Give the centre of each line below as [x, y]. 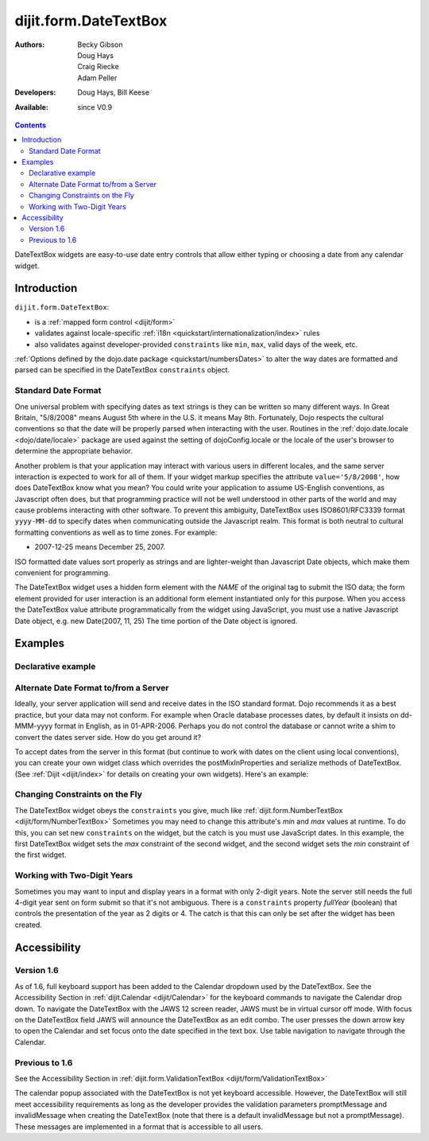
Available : [32, 107]
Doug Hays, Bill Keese [114, 92]
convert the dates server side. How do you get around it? [108, 737]
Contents [31, 125]
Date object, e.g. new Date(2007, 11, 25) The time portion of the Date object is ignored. [156, 621]
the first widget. [41, 855]
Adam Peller [97, 78]
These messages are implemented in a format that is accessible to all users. [139, 1127]
